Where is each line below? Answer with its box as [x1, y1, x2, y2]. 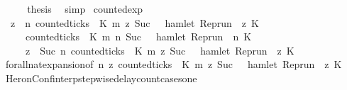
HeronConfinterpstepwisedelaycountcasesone [5, 70, 197, 85]
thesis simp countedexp [27, 1, 143, 16]
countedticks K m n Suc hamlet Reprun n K [25, 29, 252, 44]
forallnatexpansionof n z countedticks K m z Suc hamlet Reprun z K [5, 57, 342, 72]
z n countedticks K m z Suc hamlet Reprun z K [10, 15, 259, 30]
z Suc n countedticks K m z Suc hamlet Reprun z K [25, 43, 294, 57]
